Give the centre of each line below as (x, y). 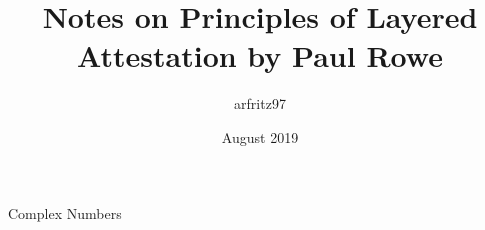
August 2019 (260, 136)
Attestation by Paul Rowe (260, 55)
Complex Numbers (65, 212)
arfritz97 (260, 103)
